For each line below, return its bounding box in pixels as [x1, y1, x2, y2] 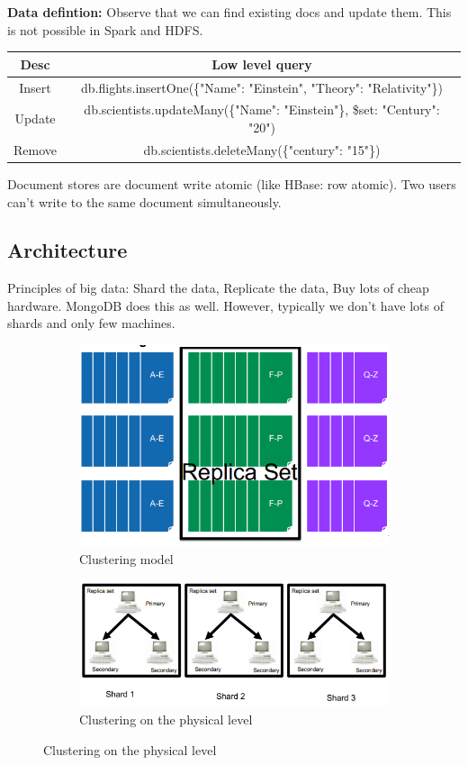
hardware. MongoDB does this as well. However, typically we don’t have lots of [7, 296, 444, 314]
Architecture [7, 236, 128, 264]
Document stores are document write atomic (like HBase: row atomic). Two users [7, 174, 456, 193]
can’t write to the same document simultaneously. [7, 192, 282, 211]
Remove [13, 140, 58, 159]
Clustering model [79, 549, 174, 568]
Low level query [211, 54, 312, 73]
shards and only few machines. [7, 314, 175, 332]
